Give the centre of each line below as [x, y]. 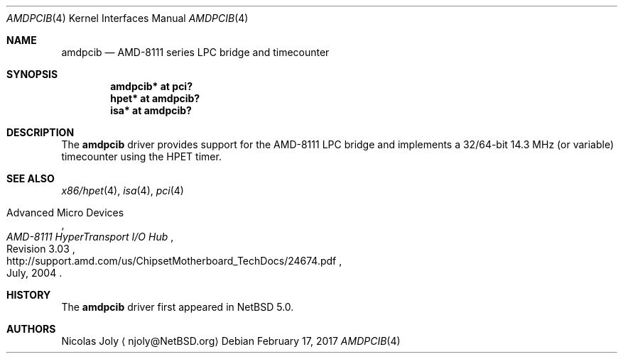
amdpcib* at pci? [152, 86]
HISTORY [29, 295]
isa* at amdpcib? [151, 110]
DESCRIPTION [40, 132]
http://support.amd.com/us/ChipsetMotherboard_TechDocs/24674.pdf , [174, 261]
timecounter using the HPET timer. [141, 156]
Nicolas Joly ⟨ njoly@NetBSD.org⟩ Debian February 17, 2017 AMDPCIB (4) [231, 341]
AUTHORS [31, 329]
